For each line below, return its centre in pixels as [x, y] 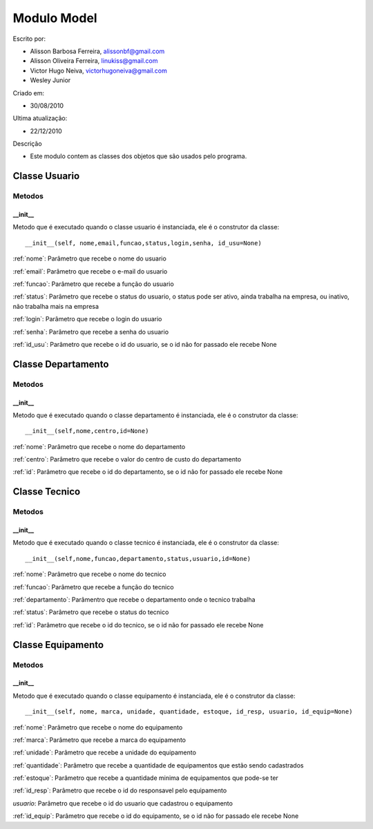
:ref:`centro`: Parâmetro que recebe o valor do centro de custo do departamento [127, 459]
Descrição [27, 144]
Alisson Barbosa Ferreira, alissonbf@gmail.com [97, 51]
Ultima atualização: [40, 118]
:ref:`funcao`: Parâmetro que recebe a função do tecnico [93, 587]
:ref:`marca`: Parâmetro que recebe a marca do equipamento [99, 740]
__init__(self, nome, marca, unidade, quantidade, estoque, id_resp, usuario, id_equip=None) [189, 712]
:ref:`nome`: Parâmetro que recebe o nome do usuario [90, 258]
